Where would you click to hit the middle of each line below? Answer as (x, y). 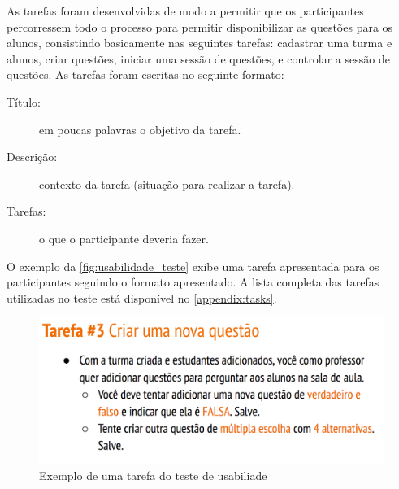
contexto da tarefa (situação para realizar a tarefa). (167, 183)
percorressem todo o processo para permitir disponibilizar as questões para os (200, 26)
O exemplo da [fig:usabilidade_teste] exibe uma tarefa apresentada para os (193, 266)
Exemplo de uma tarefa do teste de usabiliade (153, 476)
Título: (24, 101)
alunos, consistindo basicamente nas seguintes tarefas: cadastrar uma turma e (199, 43)
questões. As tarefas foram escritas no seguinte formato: (145, 74)
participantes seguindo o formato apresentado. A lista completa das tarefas (193, 282)
